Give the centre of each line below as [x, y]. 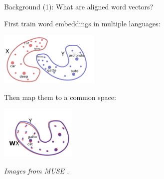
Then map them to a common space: [60, 97]
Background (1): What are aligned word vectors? [79, 6]
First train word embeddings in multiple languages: [82, 23]
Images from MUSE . [37, 170]
